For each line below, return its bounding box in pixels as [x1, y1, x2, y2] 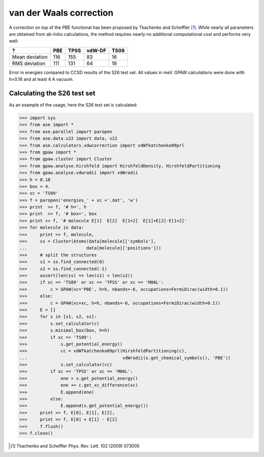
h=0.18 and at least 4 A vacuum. [9, 76, 74, 82]
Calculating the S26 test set [9, 89, 95, 97]
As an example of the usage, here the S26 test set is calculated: [9, 102, 138, 108]
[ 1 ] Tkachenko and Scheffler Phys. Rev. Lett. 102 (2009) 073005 [10, 443, 140, 449]
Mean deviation [12, 53, 48, 60]
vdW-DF [86, 47, 107, 54]
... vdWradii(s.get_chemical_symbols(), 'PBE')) [19, 355, 231, 361]
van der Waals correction [9, 7, 113, 18]
